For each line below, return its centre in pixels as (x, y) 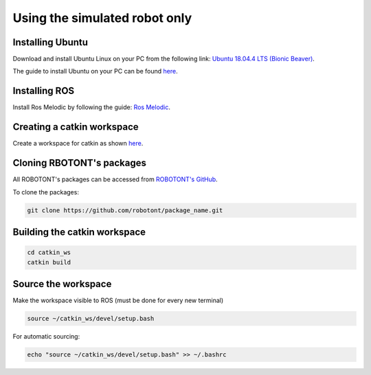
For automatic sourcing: (46, 336)
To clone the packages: (46, 192)
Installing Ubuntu (50, 42)
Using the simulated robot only (102, 18)
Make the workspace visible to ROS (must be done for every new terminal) (118, 300)
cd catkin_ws (49, 253)
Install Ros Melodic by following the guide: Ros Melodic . (92, 107)
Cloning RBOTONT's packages (80, 163)
